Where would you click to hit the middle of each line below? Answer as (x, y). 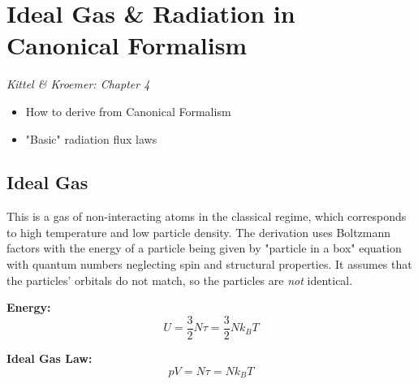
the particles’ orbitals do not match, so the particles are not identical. (180, 280)
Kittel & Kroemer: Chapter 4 (78, 84)
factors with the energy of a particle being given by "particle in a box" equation (204, 248)
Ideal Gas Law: (50, 358)
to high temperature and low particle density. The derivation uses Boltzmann (199, 232)
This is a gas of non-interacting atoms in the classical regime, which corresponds (207, 216)
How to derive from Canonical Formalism (128, 111)
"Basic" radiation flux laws (91, 138)
